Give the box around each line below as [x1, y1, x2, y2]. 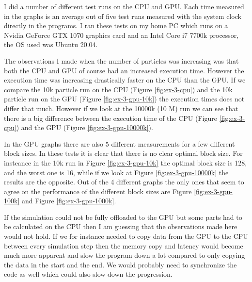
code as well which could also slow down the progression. [4, 269, 173, 279]
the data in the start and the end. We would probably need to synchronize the [4, 259, 237, 269]
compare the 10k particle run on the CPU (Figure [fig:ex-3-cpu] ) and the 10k [4, 84, 233, 94]
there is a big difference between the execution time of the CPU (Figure [4, 113, 217, 123]
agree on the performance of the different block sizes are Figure [4, 186, 192, 196]
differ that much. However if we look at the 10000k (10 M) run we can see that [4, 103, 238, 113]
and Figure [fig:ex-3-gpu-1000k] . [21, 196, 116, 206]
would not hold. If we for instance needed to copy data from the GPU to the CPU [4, 231, 248, 241]
